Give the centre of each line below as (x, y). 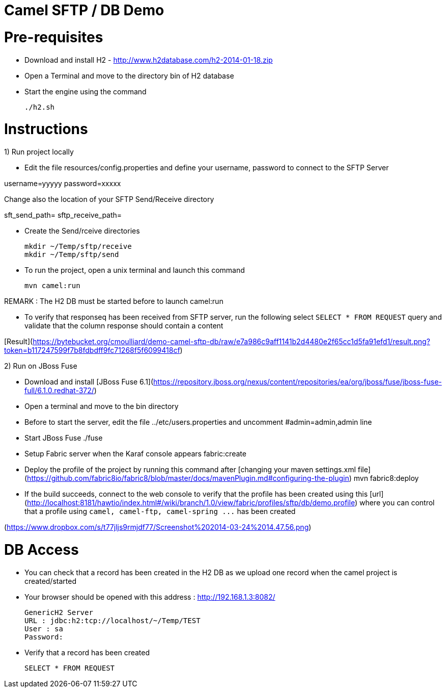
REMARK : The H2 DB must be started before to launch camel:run (114, 301)
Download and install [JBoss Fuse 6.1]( (89, 382)
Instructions (46, 129)
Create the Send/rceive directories (82, 231)
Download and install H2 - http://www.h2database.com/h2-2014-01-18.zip (149, 60)
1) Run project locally (39, 152)
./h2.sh (40, 107)
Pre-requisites (54, 37)
